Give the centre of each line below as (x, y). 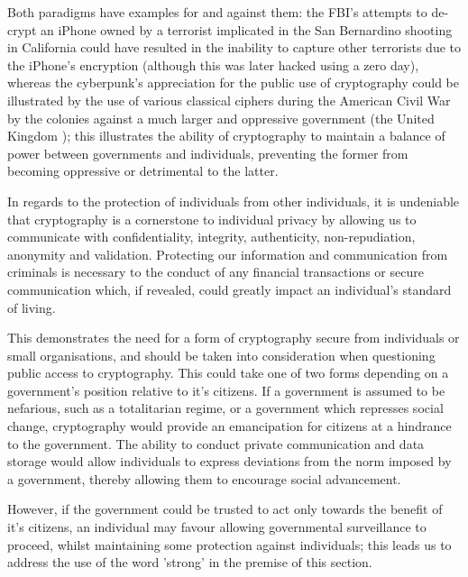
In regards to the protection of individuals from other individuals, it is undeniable (234, 201)
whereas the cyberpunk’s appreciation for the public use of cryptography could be (234, 82)
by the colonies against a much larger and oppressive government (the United (221, 118)
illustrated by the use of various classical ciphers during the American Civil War (229, 100)
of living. (32, 307)
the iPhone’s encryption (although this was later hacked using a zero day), (213, 64)
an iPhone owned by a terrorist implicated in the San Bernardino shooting (246, 29)
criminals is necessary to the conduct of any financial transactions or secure (216, 272)
